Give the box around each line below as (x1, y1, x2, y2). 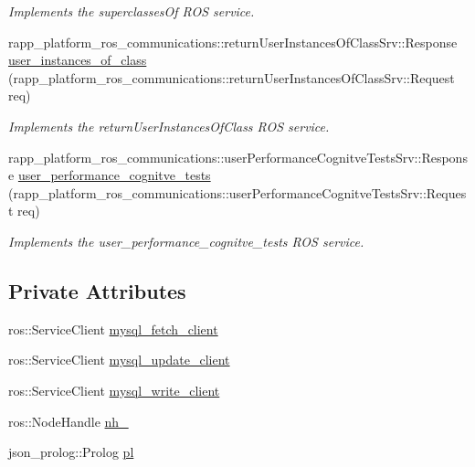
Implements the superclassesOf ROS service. (8, 2, 255, 20)
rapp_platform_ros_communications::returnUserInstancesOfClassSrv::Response (8, 32, 458, 51)
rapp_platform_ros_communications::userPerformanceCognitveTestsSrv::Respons (8, 147, 468, 166)
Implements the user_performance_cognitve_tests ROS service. (8, 231, 364, 250)
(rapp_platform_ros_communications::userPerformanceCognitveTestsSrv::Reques (8, 183, 467, 202)
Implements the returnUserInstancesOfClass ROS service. (8, 116, 330, 135)
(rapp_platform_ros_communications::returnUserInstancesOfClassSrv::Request (8, 68, 455, 87)
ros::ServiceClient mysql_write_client (8, 380, 220, 399)
